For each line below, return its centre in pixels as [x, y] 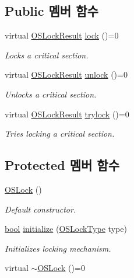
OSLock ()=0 [61, 268]
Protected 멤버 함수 [62, 165]
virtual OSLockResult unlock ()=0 [66, 74]
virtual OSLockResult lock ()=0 [62, 35]
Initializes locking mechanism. [58, 248]
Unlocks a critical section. [51, 94]
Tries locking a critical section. [60, 133]
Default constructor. [40, 209]
